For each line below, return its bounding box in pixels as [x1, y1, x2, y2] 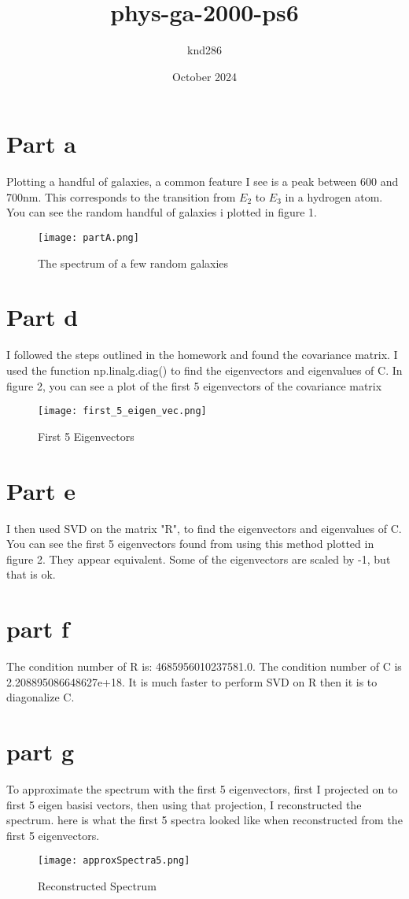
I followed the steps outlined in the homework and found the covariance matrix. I [6, 346, 398, 363]
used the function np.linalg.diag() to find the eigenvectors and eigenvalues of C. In [6, 362, 403, 378]
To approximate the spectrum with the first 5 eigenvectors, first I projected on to [6, 780, 398, 797]
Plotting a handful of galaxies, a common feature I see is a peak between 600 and [6, 173, 399, 190]
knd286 [187, 42, 222, 58]
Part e [6, 474, 76, 506]
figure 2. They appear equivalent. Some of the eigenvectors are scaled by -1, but [6, 550, 391, 567]
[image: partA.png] [38, 232, 139, 244]
